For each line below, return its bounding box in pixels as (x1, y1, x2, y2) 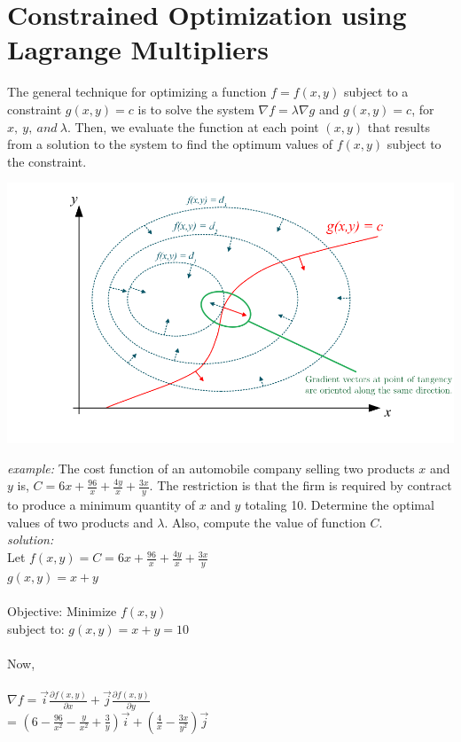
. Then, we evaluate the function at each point (66, 117, 319, 136)
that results (367, 117, 430, 136)
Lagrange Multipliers (7, 31, 269, 67)
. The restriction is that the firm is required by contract (149, 476, 452, 495)
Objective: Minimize (7, 602, 117, 621)
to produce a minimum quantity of (7, 496, 196, 514)
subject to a (343, 82, 409, 101)
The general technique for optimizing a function (7, 82, 267, 101)
